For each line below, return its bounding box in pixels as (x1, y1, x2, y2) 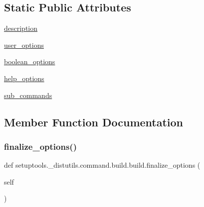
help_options (4, 73, 44, 83)
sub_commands (4, 90, 52, 100)
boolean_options (4, 56, 55, 67)
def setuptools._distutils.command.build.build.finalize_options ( (4, 160, 201, 170)
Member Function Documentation (4, 114, 184, 129)
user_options (4, 39, 44, 50)
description (4, 23, 38, 33)
